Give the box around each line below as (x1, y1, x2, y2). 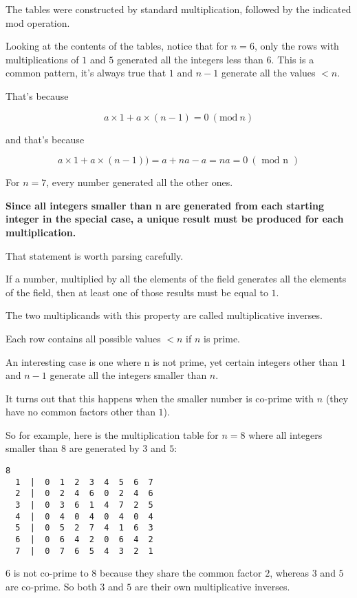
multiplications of (6, 52, 79, 66)
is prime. (203, 331, 240, 345)
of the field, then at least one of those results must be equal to (6, 285, 268, 299)
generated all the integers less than (116, 52, 263, 66)
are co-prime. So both (6, 579, 97, 593)
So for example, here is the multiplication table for (6, 427, 219, 442)
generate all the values (221, 65, 316, 80)
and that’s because (6, 132, 85, 146)
